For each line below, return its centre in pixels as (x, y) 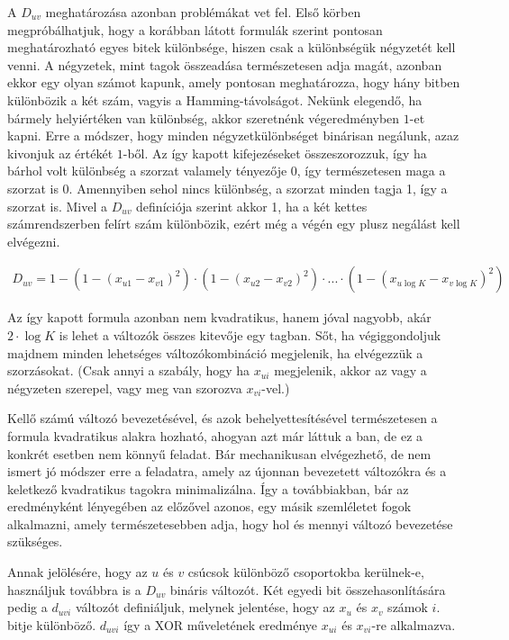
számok (408, 607)
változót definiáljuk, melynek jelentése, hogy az (205, 607)
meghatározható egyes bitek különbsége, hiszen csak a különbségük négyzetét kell (232, 47)
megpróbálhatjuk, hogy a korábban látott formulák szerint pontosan (195, 29)
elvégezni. (34, 241)
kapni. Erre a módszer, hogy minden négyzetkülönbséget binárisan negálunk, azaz (233, 135)
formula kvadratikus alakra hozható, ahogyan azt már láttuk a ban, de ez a (215, 435)
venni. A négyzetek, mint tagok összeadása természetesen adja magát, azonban (225, 64)
